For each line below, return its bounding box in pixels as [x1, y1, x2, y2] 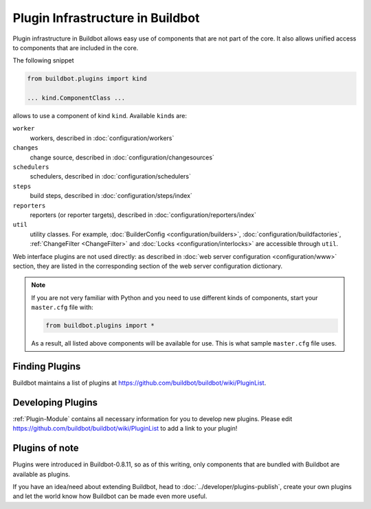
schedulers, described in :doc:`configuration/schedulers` [30, 172, 192, 181]
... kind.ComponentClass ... [27, 94, 126, 102]
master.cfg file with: [31, 303, 94, 312]
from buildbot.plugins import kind [27, 75, 147, 82]
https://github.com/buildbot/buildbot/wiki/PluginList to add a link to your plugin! [12, 425, 238, 433]
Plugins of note [12, 442, 79, 454]
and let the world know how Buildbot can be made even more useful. [12, 492, 207, 501]
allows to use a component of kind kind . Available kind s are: [12, 112, 188, 120]
